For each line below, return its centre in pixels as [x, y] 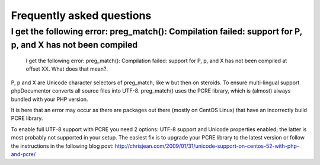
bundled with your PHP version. [49, 99]
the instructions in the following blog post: [62, 146]
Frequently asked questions [81, 15]
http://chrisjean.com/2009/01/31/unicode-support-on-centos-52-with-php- [207, 146]
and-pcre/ [23, 154]
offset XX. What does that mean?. [67, 69]
